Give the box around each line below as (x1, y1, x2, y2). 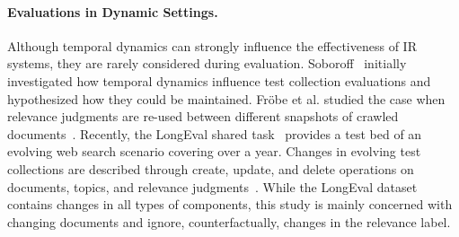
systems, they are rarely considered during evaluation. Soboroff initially (7, 54, 407, 73)
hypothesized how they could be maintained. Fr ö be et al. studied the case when (7, 89, 446, 108)
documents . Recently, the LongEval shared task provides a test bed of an (7, 124, 422, 143)
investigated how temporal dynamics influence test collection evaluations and (7, 71, 431, 90)
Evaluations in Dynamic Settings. (7, 2, 218, 21)
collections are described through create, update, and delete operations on (7, 159, 414, 178)
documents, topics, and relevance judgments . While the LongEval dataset (7, 177, 418, 196)
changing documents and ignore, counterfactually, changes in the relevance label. (7, 212, 451, 231)
